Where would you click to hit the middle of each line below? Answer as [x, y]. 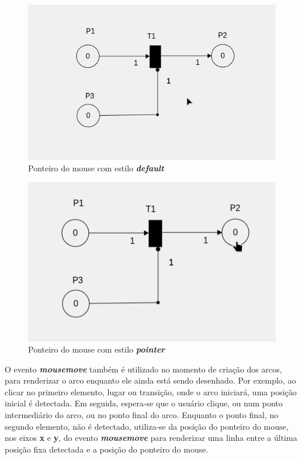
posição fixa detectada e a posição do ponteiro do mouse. [107, 449]
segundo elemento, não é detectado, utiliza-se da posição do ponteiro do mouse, [147, 426]
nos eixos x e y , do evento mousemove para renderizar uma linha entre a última [151, 438]
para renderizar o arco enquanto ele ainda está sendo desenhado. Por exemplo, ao [150, 380]
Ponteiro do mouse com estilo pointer [97, 349]
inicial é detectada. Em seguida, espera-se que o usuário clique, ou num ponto [144, 403]
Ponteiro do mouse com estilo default [96, 168]
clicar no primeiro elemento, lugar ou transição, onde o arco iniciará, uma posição [151, 391]
